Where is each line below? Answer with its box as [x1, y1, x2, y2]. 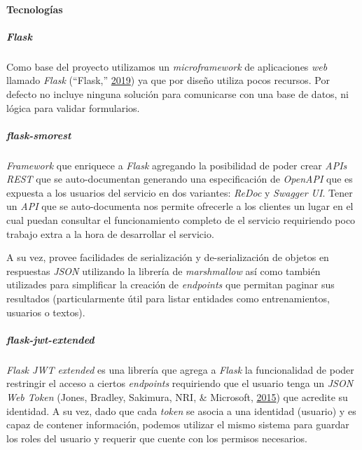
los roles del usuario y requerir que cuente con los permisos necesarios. [6, 430, 307, 445]
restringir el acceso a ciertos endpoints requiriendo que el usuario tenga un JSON [6, 376, 354, 391]
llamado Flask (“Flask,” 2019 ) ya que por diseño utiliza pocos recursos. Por [6, 73, 330, 87]
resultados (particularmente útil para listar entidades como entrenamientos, [6, 291, 330, 306]
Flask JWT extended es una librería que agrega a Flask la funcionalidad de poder [6, 362, 354, 377]
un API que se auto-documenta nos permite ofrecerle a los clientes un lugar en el [6, 199, 354, 213]
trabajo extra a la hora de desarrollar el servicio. [6, 226, 214, 241]
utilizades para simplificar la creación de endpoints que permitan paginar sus [6, 277, 335, 292]
